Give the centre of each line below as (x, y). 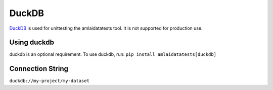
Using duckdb (32, 42)
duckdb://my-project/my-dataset (49, 81)
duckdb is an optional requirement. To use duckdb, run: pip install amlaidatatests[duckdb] (113, 54)
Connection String (39, 69)
